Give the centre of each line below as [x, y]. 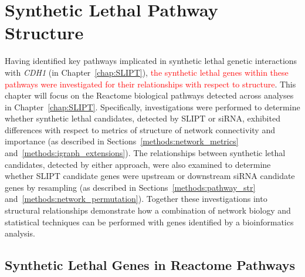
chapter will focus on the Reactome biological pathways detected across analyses [149, 95]
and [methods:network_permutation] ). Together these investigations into [136, 199]
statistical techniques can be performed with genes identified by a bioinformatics [149, 222]
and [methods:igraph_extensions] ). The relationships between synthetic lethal [145, 153]
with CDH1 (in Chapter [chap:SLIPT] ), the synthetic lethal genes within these [147, 72]
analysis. [20, 233]
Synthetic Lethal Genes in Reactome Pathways [150, 265]
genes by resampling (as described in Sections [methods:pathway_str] [130, 187]
